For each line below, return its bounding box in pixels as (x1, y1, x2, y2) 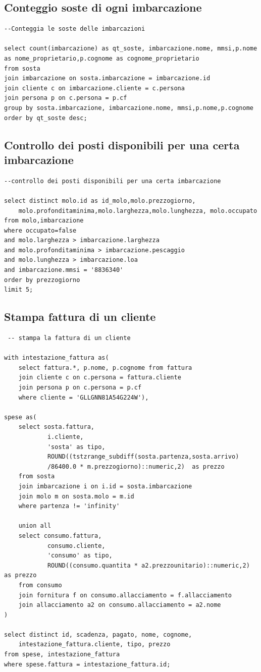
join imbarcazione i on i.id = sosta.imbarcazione (18, 482, 192, 490)
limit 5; (4, 286, 33, 294)
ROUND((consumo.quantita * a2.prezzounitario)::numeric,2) (47, 562, 250, 569)
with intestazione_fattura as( (4, 354, 109, 362)
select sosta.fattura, (18, 423, 94, 431)
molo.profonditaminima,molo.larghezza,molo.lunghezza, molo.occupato (18, 207, 257, 214)
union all (18, 522, 51, 530)
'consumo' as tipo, (47, 552, 113, 559)
